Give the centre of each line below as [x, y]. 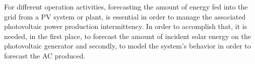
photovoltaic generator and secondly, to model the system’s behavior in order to [127, 46]
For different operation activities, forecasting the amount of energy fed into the [126, 6]
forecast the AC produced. [45, 55]
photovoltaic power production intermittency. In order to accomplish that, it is [126, 26]
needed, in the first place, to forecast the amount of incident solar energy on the [127, 36]
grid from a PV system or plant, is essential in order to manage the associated [125, 16]
